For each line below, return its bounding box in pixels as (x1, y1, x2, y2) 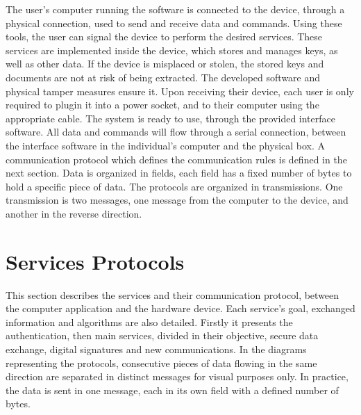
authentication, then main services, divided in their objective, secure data (6, 328, 319, 343)
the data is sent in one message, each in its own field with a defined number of (6, 382, 339, 397)
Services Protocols (6, 247, 185, 275)
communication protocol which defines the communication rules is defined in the (6, 152, 347, 166)
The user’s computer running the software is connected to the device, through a (6, 2, 345, 16)
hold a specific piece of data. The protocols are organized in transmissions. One (6, 179, 343, 193)
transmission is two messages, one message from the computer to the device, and (6, 193, 349, 207)
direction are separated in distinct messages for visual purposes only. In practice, (6, 369, 349, 384)
